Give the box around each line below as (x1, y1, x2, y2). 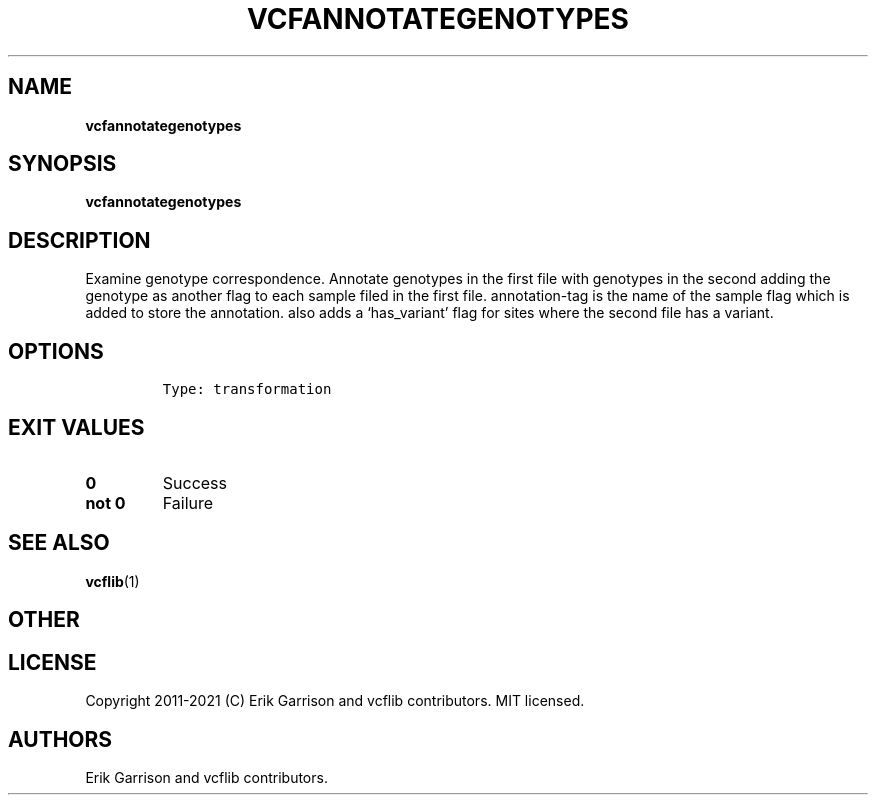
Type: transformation (162, 381, 332, 398)
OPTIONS (8, 338, 104, 364)
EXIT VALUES (8, 414, 145, 440)
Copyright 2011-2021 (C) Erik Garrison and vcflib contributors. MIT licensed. (85, 692, 585, 710)
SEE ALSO (8, 530, 110, 556)
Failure (162, 492, 214, 513)
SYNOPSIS (8, 151, 117, 177)
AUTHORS (8, 726, 113, 752)
